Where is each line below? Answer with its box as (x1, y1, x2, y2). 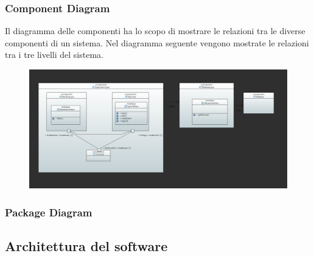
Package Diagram (5, 204, 92, 219)
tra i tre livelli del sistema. (5, 48, 103, 61)
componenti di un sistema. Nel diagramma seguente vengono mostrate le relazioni (5, 36, 309, 49)
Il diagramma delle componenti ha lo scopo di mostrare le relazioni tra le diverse (5, 24, 305, 37)
